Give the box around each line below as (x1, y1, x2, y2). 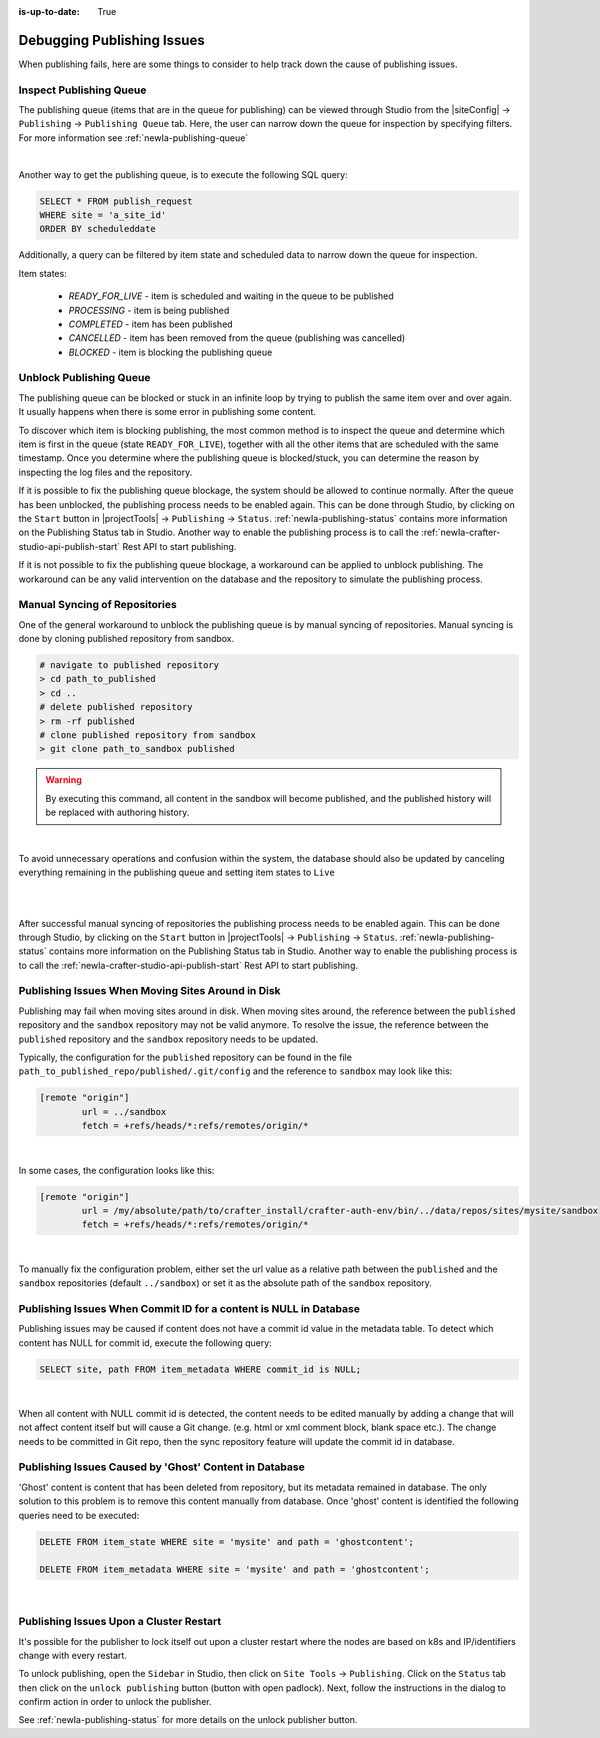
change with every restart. (18, 1649, 127, 1661)
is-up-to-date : (18, 6, 80, 17)
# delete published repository (39, 701, 194, 713)
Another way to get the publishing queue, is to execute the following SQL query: (18, 168, 349, 180)
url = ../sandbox (81, 1106, 167, 1117)
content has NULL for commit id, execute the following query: (18, 1336, 272, 1349)
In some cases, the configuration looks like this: (18, 1164, 215, 1176)
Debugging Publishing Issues (18, 31, 205, 49)
